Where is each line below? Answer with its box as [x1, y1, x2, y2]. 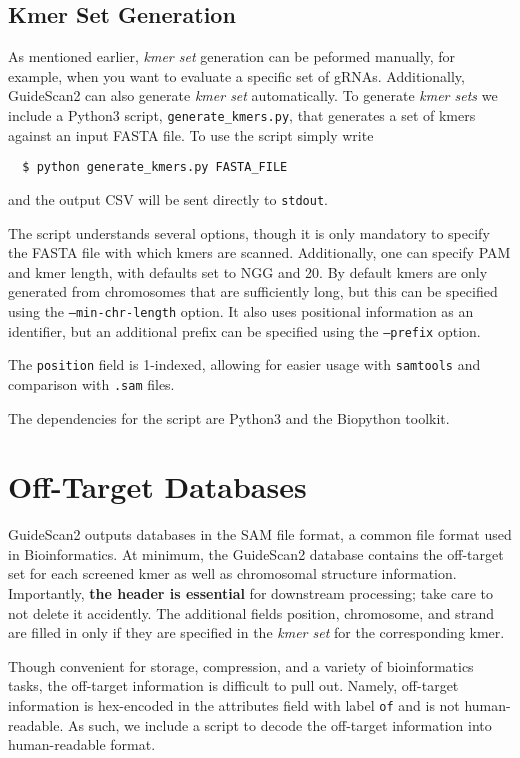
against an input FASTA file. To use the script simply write [8, 124, 374, 145]
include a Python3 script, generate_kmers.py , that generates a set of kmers [8, 104, 476, 125]
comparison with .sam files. [8, 373, 175, 394]
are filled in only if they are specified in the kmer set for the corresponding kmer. [8, 622, 505, 643]
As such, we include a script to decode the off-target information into [67, 714, 492, 735]
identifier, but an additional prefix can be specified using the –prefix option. [8, 320, 481, 341]
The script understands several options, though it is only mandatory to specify [8, 222, 490, 243]
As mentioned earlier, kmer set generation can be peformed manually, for [8, 46, 456, 67]
